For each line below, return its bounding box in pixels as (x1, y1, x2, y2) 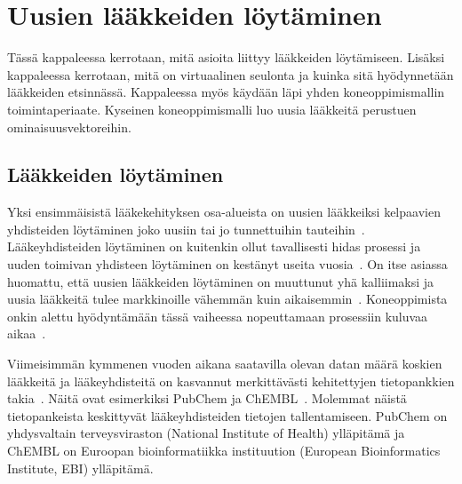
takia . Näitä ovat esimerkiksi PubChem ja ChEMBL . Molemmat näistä (7, 389, 407, 408)
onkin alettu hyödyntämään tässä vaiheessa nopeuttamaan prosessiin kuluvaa (7, 306, 428, 325)
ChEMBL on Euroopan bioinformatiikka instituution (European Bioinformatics (7, 441, 441, 460)
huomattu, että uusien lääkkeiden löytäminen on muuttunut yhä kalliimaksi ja (7, 272, 434, 290)
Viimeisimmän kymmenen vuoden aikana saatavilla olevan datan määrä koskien (7, 354, 442, 373)
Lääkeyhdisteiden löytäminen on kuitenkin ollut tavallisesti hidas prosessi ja (7, 237, 421, 256)
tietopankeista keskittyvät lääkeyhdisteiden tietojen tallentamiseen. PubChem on (7, 406, 448, 424)
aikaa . (7, 324, 46, 343)
